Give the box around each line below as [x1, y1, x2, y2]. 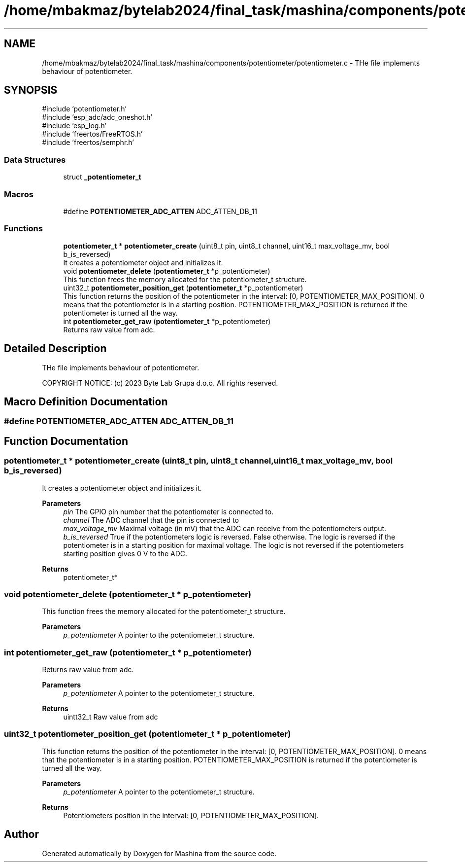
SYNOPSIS [4, 84, 58, 97]
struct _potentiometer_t [63, 173, 141, 181]
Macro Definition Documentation [4, 395, 168, 408]
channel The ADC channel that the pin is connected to [63, 515, 239, 524]
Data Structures [4, 154, 66, 165]
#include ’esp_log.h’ [42, 121, 107, 130]
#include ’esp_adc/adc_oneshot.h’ [42, 113, 152, 122]
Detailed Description [4, 342, 107, 355]
